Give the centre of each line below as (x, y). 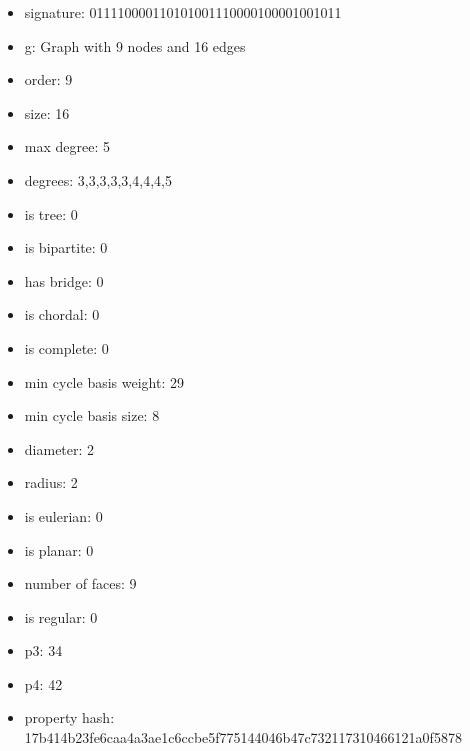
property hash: (69, 717)
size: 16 (47, 112)
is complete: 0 (66, 347)
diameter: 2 (59, 448)
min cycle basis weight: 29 (104, 381)
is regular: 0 (61, 616)
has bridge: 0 (64, 280)
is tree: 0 (51, 213)
